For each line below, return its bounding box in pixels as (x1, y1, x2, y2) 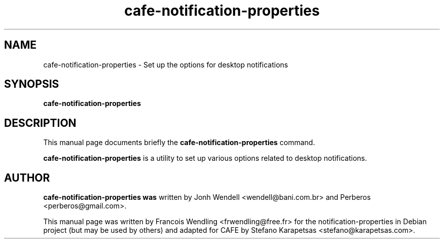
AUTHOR (4, 171, 50, 184)
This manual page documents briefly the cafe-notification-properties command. (43, 138, 315, 147)
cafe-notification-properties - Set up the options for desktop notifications (43, 60, 288, 69)
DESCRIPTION (4, 116, 77, 129)
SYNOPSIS (4, 78, 59, 91)
